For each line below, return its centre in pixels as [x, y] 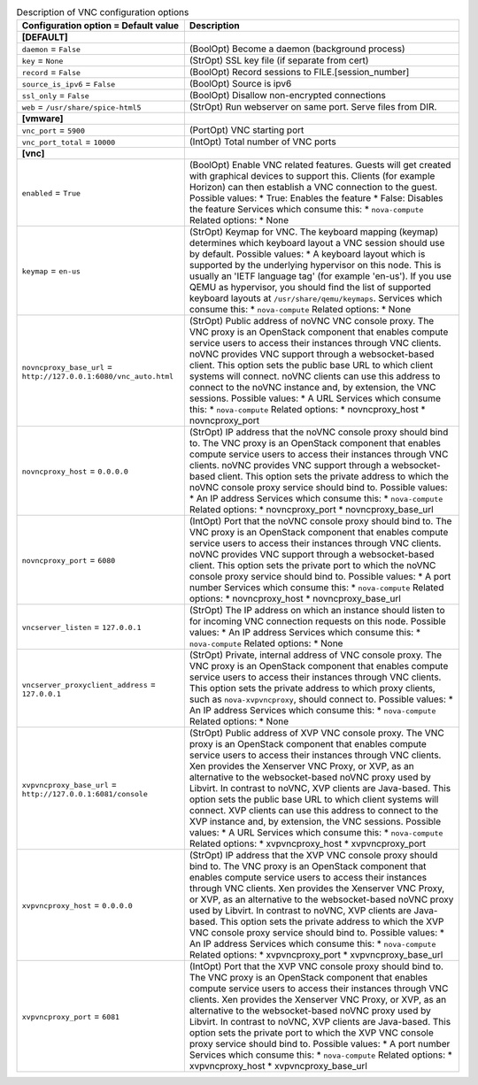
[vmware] [42, 119]
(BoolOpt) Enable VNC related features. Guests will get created [320, 165]
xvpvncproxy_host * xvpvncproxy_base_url [278, 1066]
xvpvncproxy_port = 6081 [70, 1016]
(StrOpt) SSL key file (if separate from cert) [279, 60]
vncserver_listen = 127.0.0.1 [81, 627]
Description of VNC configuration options [103, 12]
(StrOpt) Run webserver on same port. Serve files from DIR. [313, 107]
